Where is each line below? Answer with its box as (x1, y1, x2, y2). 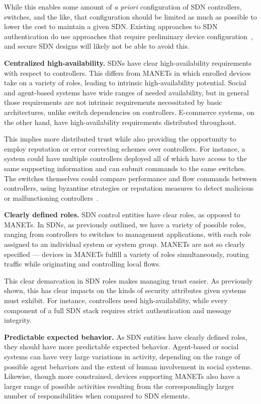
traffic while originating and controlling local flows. (4, 258, 161, 269)
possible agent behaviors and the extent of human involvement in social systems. (4, 361, 252, 371)
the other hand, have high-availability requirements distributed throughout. (4, 116, 237, 127)
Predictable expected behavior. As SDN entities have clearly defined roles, (4, 331, 247, 342)
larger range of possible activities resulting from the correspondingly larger (4, 380, 234, 391)
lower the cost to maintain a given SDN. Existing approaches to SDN (4, 21, 218, 32)
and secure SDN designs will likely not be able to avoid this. (4, 41, 190, 51)
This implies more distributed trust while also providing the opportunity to (4, 133, 236, 144)
